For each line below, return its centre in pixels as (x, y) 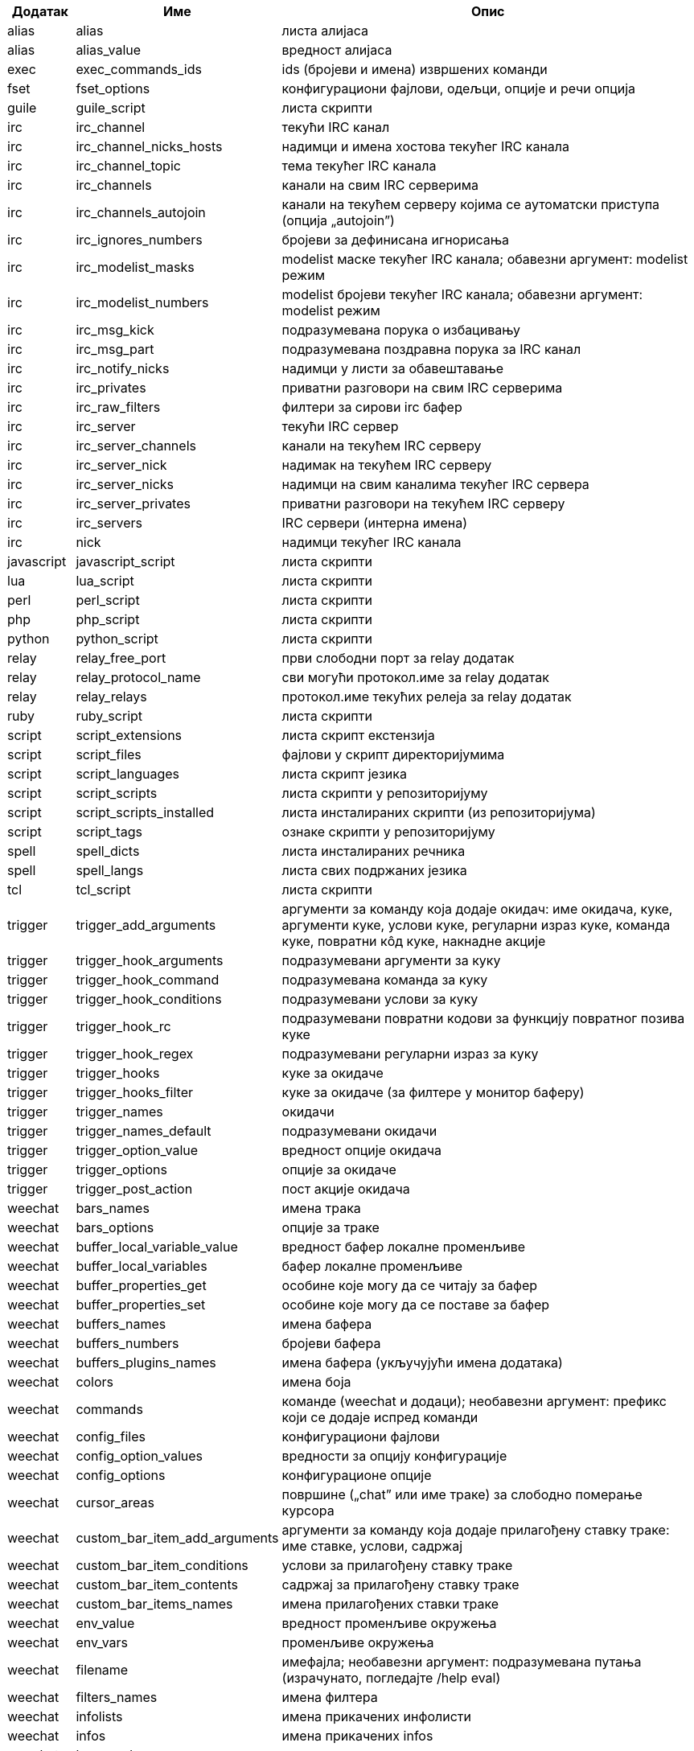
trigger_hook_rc (123, 1026)
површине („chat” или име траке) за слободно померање (462, 1494)
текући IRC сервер (340, 426)
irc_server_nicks (125, 484)
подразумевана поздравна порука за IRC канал (431, 349)
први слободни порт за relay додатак (398, 658)
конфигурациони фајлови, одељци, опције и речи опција (459, 88)
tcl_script (103, 890)
